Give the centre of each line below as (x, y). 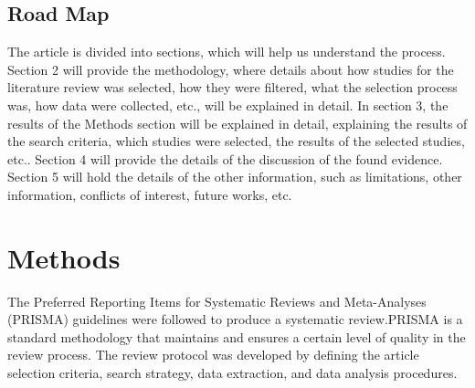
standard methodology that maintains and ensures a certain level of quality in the (237, 336)
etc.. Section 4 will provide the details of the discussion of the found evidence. (225, 158)
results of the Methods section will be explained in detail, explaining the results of (237, 123)
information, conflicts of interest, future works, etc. (150, 194)
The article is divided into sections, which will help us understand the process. (227, 52)
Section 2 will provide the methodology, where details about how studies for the (231, 69)
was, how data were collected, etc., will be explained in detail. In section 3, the (228, 105)
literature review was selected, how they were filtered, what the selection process (232, 87)
